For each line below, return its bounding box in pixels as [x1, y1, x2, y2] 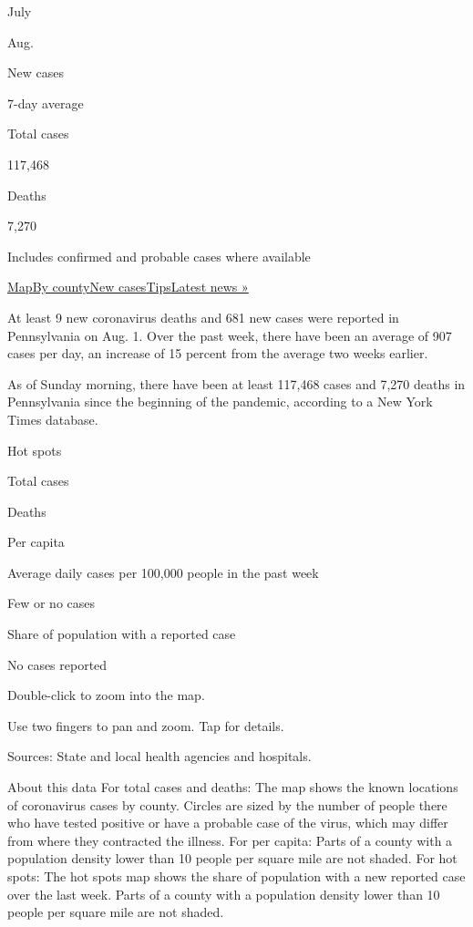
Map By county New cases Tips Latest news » [7, 277, 249, 296]
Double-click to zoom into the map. [7, 685, 205, 705]
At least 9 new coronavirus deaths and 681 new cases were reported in [7, 307, 399, 326]
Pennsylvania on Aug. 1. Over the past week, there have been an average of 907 [7, 325, 452, 345]
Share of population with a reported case [7, 624, 236, 644]
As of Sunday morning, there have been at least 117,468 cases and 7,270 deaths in [7, 374, 466, 393]
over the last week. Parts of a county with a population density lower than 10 [7, 884, 440, 903]
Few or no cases [7, 593, 96, 613]
